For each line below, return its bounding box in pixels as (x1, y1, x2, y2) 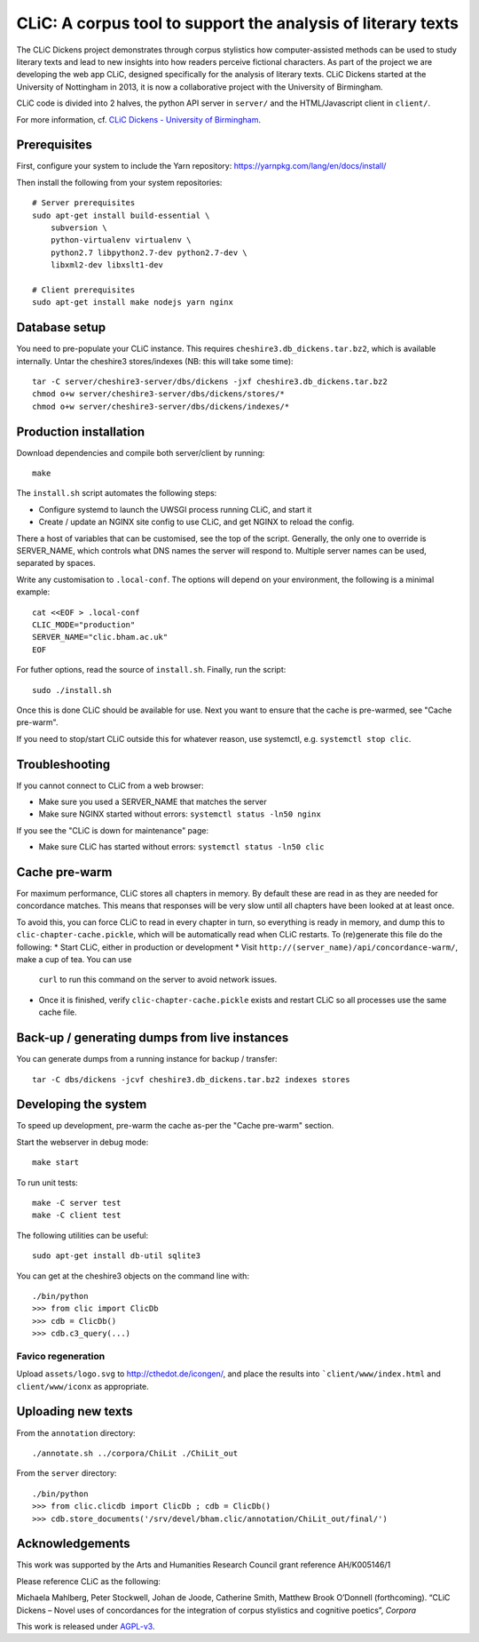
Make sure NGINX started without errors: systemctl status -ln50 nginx (38, 809, 321, 819)
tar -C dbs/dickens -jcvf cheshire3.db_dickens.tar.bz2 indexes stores (32, 1074, 350, 1084)
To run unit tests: (16, 1177, 79, 1188)
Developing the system (16, 1097, 147, 1112)
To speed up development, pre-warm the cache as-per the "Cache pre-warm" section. (16, 1120, 334, 1131)
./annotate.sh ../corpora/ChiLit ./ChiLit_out (32, 1448, 239, 1458)
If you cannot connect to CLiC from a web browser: (16, 780, 204, 791)
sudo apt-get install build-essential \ (32, 210, 210, 220)
